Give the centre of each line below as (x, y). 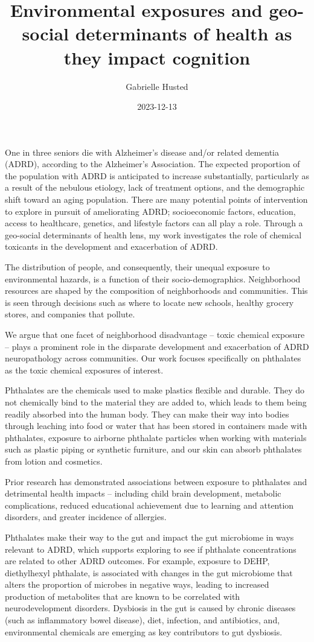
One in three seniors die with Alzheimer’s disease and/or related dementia (142, 152)
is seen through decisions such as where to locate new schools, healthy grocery (149, 302)
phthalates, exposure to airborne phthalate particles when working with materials (156, 437)
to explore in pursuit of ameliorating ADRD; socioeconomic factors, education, (150, 211)
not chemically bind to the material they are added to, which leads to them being (156, 402)
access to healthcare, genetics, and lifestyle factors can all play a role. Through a (154, 223)
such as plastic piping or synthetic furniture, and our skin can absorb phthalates (153, 449)
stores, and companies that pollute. (70, 314)
